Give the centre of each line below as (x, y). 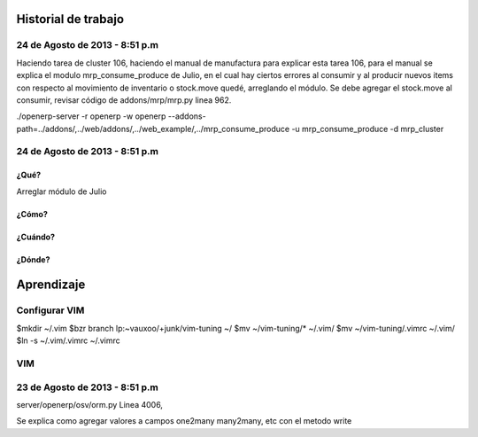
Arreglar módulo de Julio (62, 191)
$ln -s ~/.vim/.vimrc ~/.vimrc (69, 340)
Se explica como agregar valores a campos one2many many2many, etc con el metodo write (184, 421)
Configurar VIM (50, 310)
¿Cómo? (32, 214)
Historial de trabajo (70, 19)
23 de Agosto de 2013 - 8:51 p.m (87, 387)
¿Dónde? (33, 259)
